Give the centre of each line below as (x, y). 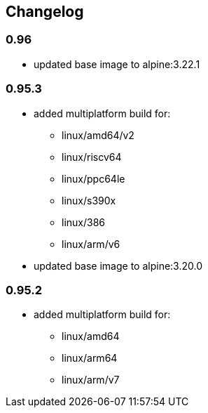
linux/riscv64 (92, 157)
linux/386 (84, 222)
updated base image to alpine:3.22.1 (117, 64)
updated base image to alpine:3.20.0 (118, 265)
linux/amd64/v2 (98, 135)
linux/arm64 (90, 358)
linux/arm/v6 (91, 244)
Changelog (45, 12)
